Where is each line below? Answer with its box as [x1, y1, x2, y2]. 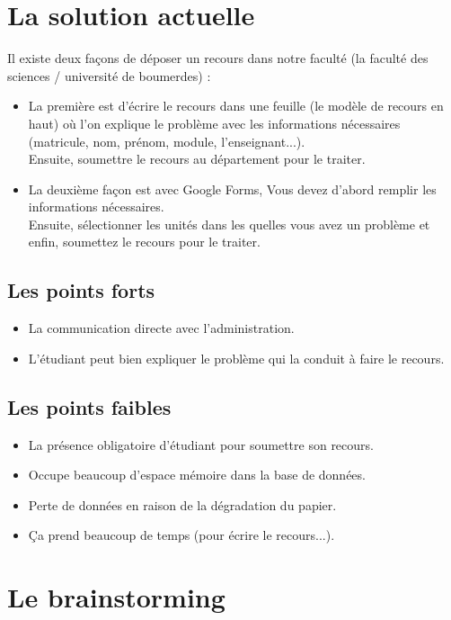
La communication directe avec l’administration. [28, 319, 295, 337]
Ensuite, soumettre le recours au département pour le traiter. [28, 149, 366, 168]
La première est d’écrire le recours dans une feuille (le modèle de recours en [28, 96, 444, 115]
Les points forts [7, 276, 155, 304]
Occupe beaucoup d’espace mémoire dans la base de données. [28, 465, 366, 484]
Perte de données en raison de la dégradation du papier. [28, 495, 337, 514]
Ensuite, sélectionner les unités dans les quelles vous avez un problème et [28, 214, 430, 233]
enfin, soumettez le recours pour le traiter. [28, 232, 261, 251]
